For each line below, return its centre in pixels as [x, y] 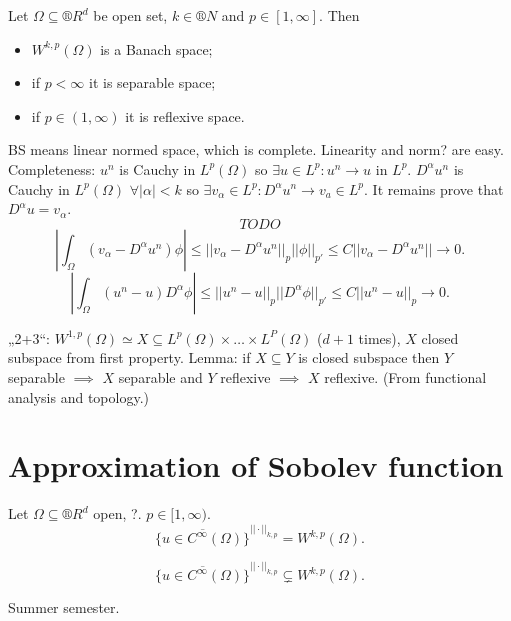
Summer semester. [64, 607]
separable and [160, 376]
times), [379, 337]
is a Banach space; [156, 48]
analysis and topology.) [78, 396]
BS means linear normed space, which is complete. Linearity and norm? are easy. [256, 149]
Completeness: [52, 168]
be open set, [130, 15]
